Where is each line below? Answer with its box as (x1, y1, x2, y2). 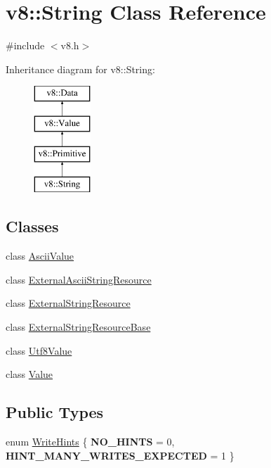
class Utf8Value (6, 343, 72, 358)
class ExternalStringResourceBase (6, 320, 151, 334)
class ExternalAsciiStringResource (6, 272, 152, 286)
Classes (6, 215, 59, 237)
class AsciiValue (6, 248, 74, 263)
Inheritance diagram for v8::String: (6, 61, 155, 76)
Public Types (6, 401, 104, 423)
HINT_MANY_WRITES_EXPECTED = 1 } (6, 448, 234, 462)
